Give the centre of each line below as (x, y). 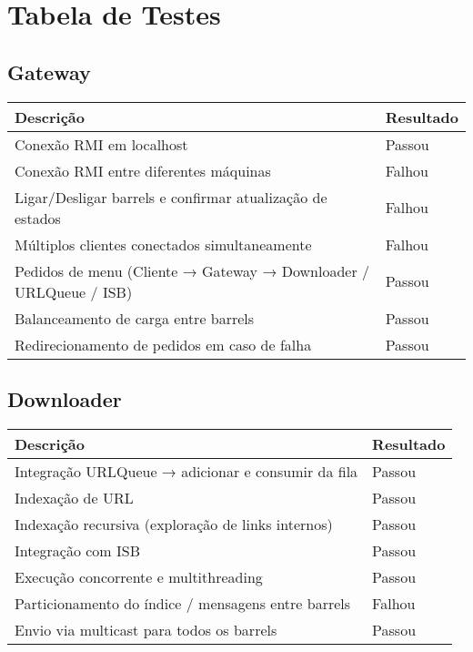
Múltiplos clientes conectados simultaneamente (163, 244)
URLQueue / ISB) (74, 291)
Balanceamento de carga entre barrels (135, 318)
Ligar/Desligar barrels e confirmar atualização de (171, 197)
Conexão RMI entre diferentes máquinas (143, 170)
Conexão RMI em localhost (101, 144)
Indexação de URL (74, 497)
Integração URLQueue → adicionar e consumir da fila (186, 471)
